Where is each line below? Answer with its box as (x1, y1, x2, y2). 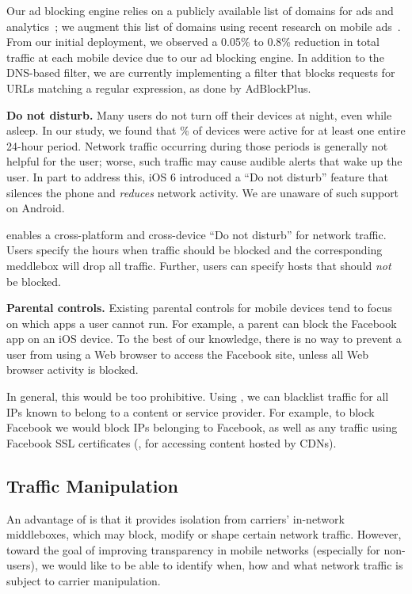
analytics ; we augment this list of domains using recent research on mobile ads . (6, 17, 401, 34)
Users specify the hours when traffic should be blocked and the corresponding (6, 242, 383, 258)
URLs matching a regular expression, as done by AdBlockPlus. (6, 79, 311, 96)
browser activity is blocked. (6, 361, 139, 378)
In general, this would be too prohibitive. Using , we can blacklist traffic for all (6, 388, 389, 405)
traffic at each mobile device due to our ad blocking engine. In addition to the (6, 48, 384, 65)
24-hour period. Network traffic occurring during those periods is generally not (6, 137, 388, 154)
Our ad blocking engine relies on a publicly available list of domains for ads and (6, 2, 394, 18)
